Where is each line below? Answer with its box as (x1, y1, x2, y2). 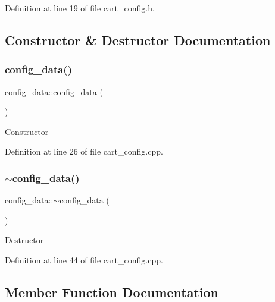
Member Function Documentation (5, 282, 219, 301)
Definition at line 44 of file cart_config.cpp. (5, 253, 163, 266)
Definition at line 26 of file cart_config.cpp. (5, 145, 163, 158)
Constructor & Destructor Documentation (5, 30, 271, 49)
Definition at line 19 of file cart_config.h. (5, 2, 155, 14)
